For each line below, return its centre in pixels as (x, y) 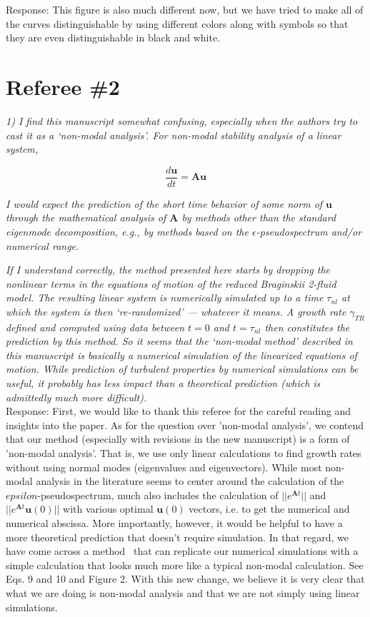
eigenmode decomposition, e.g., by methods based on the (127, 231)
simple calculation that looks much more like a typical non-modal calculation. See (185, 565)
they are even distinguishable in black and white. (113, 37)
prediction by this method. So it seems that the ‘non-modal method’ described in (179, 341)
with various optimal (108, 509)
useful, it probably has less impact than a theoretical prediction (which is (163, 383)
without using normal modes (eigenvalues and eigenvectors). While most (164, 467)
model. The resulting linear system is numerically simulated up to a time (165, 297)
